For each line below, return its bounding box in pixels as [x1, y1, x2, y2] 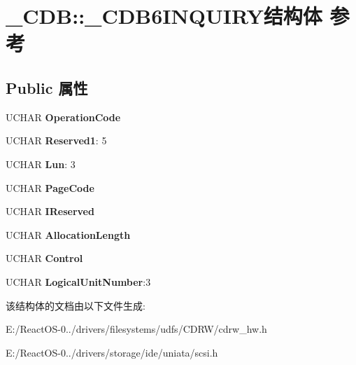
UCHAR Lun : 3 [6, 156, 76, 171]
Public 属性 [6, 76, 88, 98]
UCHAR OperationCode [6, 109, 121, 124]
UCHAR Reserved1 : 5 [6, 133, 107, 148]
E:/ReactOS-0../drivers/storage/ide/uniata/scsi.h [6, 345, 218, 359]
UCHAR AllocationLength [6, 227, 131, 242]
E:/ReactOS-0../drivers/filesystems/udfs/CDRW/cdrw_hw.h [6, 322, 267, 336]
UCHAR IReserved [6, 204, 94, 219]
